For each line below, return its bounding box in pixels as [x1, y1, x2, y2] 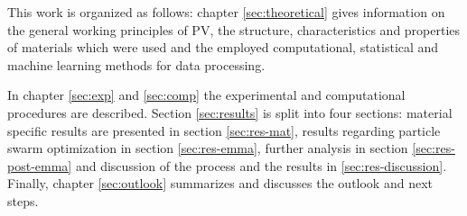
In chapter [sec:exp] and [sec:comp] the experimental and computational [7, 85, 406, 104]
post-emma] [7, 156, 72, 175]
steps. [7, 191, 39, 210]
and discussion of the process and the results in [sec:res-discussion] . [75, 156, 447, 175]
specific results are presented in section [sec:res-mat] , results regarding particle [7, 121, 441, 139]
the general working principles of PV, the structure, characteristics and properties [7, 20, 461, 39]
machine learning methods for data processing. [7, 55, 266, 74]
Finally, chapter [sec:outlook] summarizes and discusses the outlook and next [7, 174, 433, 193]
